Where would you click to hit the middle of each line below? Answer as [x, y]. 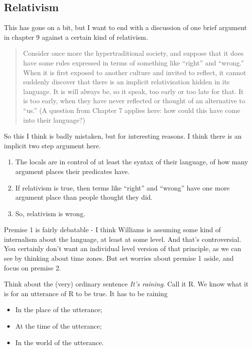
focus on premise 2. [33, 267]
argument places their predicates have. [72, 171]
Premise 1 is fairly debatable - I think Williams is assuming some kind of [112, 230]
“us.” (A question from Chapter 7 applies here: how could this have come [132, 110]
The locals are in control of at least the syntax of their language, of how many [132, 162]
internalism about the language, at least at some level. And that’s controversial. [123, 239]
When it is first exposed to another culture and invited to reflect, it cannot [134, 72]
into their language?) [54, 119]
